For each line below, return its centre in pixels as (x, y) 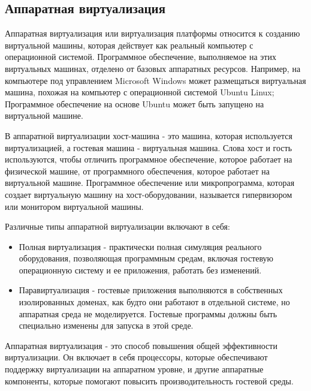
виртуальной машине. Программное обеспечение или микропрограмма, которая (150, 183)
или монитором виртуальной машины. (74, 206)
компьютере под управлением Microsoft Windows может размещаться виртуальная (155, 80)
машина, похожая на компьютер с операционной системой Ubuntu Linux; (140, 92)
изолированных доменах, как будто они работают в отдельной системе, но (154, 302)
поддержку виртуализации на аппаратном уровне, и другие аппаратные (134, 369)
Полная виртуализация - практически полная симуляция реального (140, 246)
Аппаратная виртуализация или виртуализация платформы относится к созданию (153, 33)
